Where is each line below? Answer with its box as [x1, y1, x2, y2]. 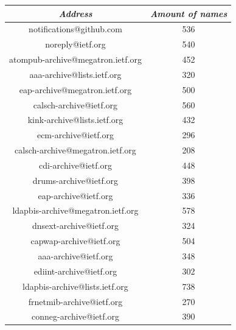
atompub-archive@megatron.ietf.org [9, 53, 142, 66]
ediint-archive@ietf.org [33, 264, 117, 277]
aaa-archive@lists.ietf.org [29, 68, 122, 80]
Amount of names [150, 7, 227, 19]
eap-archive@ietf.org [38, 189, 113, 202]
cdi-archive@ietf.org [39, 158, 112, 171]
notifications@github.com [29, 23, 122, 35]
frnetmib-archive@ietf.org [28, 295, 123, 307]
